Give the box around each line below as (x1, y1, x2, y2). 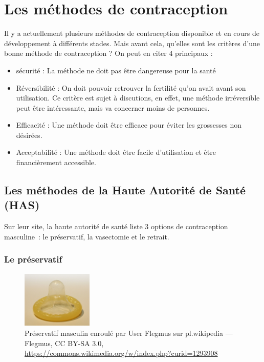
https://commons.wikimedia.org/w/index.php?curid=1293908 (25, 348, 218, 358)
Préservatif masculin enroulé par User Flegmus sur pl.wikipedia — (25, 328, 233, 338)
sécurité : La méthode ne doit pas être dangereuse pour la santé (16, 65, 216, 75)
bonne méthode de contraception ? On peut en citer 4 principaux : (4, 48, 213, 58)
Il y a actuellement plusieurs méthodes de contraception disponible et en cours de (4, 28, 260, 38)
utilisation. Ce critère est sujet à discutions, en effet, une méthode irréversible (16, 92, 260, 103)
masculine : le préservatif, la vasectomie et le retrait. (4, 231, 169, 242)
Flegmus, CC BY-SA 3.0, (25, 337, 104, 348)
